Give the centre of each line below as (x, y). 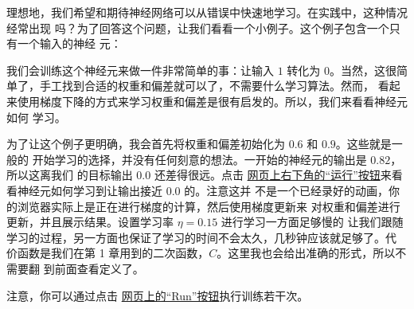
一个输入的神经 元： (69, 43)
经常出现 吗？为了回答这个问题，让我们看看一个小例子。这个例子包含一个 (198, 27)
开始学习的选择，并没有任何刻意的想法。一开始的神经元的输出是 (199, 159)
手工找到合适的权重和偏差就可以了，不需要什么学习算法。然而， (207, 86)
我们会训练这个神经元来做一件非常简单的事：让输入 (140, 70)
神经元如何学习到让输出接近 (90, 190)
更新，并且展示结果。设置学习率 (90, 222)
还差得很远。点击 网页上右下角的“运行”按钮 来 (273, 175)
